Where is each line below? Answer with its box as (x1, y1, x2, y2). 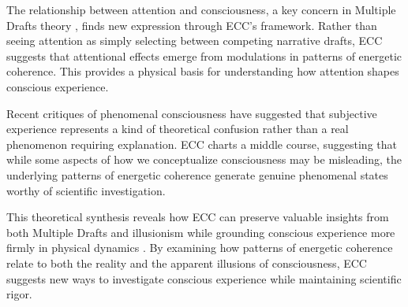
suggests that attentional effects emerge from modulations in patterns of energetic (6, 47, 402, 64)
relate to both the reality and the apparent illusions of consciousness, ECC (6, 254, 367, 271)
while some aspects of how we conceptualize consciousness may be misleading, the (6, 151, 402, 168)
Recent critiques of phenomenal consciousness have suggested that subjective (6, 105, 377, 121)
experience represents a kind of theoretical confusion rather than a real (6, 120, 349, 137)
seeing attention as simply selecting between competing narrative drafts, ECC (6, 32, 383, 49)
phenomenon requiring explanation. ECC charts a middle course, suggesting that (6, 135, 397, 152)
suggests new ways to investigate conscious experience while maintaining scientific (6, 270, 402, 287)
